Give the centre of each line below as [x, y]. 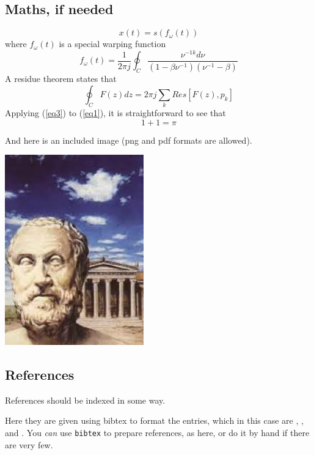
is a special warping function [112, 44]
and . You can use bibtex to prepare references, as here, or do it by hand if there [157, 432]
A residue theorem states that [61, 79]
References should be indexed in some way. [85, 400]
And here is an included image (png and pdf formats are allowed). [129, 140]
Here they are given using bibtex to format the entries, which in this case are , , [154, 420]
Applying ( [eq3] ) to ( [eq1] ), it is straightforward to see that [115, 113]
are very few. [29, 444]
